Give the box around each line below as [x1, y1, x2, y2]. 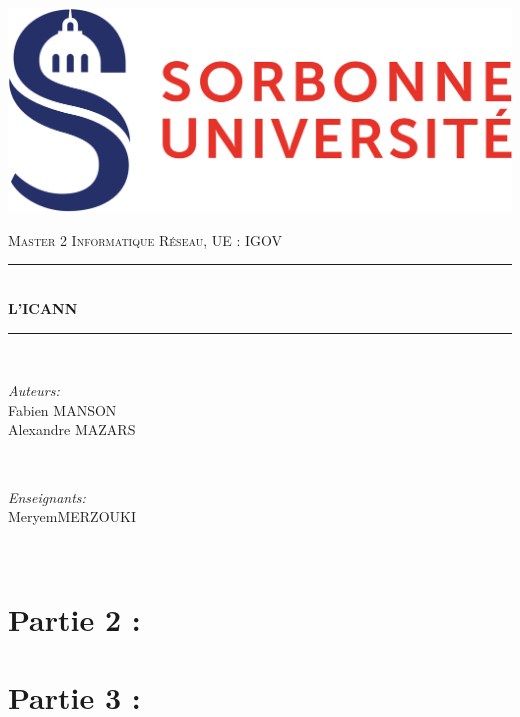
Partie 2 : [8, 598, 141, 639]
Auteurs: [8, 380, 60, 401]
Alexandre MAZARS [8, 419, 136, 440]
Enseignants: [8, 486, 86, 507]
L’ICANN [8, 298, 78, 319]
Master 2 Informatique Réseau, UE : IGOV [8, 229, 283, 250]
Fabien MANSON [8, 399, 117, 420]
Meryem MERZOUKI [8, 506, 136, 527]
